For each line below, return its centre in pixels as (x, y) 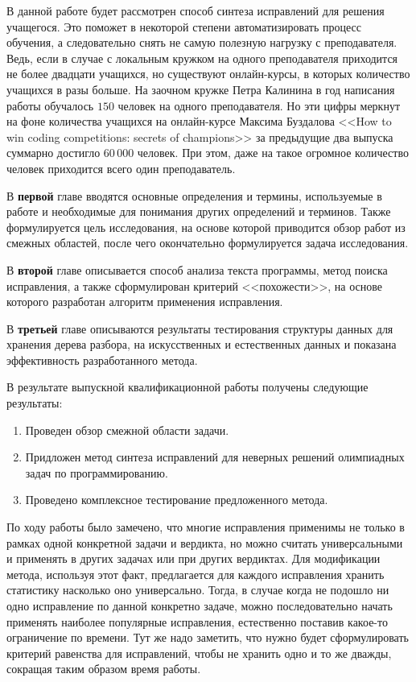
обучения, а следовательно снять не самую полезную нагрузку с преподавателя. (202, 42)
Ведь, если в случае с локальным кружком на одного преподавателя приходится (202, 58)
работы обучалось (50, 105)
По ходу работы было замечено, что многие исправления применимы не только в (206, 527)
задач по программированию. (97, 472)
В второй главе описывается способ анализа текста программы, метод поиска (197, 269)
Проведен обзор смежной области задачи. (127, 430)
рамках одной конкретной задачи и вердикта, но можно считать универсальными (205, 542)
